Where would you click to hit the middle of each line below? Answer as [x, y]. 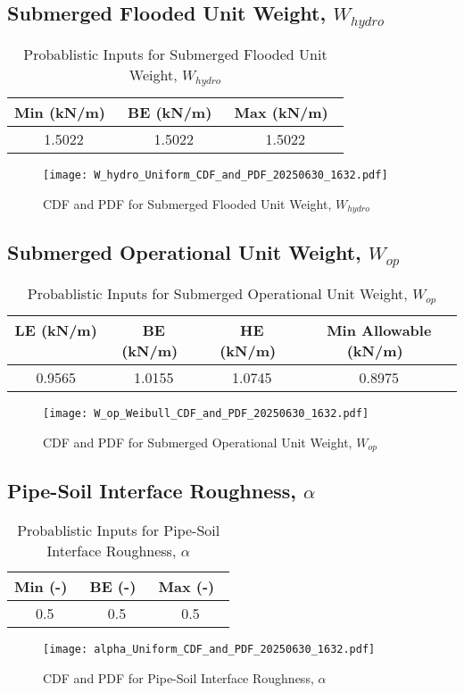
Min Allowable [379, 330]
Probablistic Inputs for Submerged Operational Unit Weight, [217, 294]
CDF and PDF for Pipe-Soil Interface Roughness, [178, 677]
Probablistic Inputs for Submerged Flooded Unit [175, 54]
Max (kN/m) [281, 112]
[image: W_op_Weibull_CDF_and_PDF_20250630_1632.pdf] [206, 413]
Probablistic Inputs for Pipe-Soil [119, 530]
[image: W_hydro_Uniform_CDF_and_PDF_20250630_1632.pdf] [215, 175]
